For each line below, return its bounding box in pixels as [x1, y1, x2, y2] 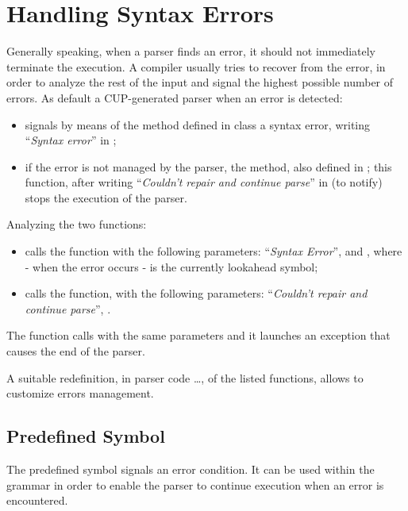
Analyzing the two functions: [6, 216, 147, 232]
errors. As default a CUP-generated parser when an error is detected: [6, 89, 343, 106]
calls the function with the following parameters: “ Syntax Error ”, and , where [25, 243, 402, 259]
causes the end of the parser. [6, 343, 145, 359]
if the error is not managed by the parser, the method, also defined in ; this [25, 158, 392, 175]
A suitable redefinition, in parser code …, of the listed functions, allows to [6, 369, 364, 386]
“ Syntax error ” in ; [25, 132, 117, 148]
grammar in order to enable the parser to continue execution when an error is [6, 476, 384, 493]
